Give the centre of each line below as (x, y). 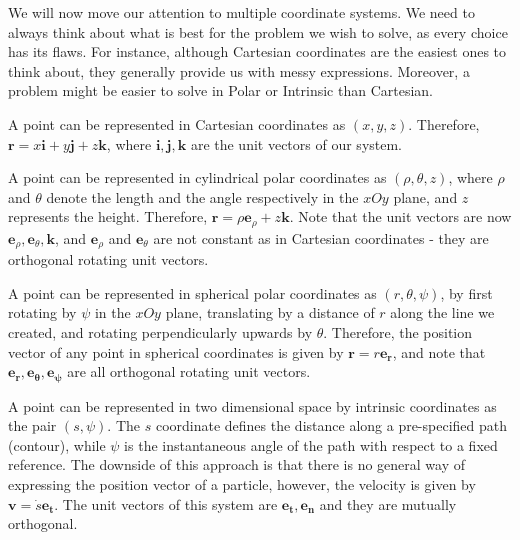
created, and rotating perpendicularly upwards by (160, 332)
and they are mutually (388, 503)
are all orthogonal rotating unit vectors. (189, 371)
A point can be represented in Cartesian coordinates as (177, 123)
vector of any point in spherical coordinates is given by (176, 351)
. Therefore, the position (398, 332)
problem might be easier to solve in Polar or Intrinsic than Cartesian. (221, 90)
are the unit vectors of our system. (296, 143)
